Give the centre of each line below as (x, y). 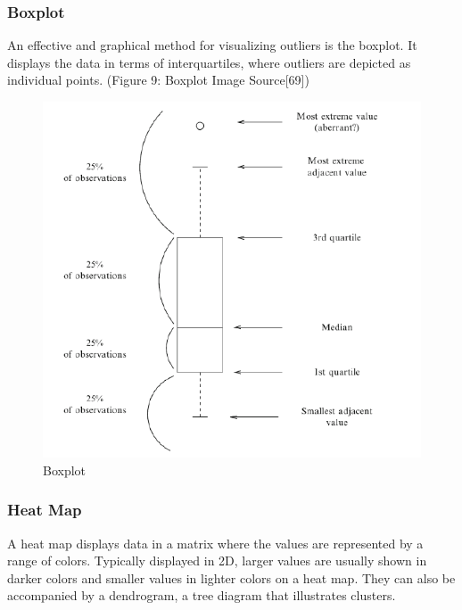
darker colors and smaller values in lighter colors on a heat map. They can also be (231, 577)
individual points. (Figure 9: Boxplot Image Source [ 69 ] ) (158, 80)
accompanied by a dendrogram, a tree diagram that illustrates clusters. (202, 595)
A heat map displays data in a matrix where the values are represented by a (215, 543)
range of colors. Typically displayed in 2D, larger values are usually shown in (217, 561)
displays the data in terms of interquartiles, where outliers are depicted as (209, 62)
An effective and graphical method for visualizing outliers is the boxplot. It (212, 45)
